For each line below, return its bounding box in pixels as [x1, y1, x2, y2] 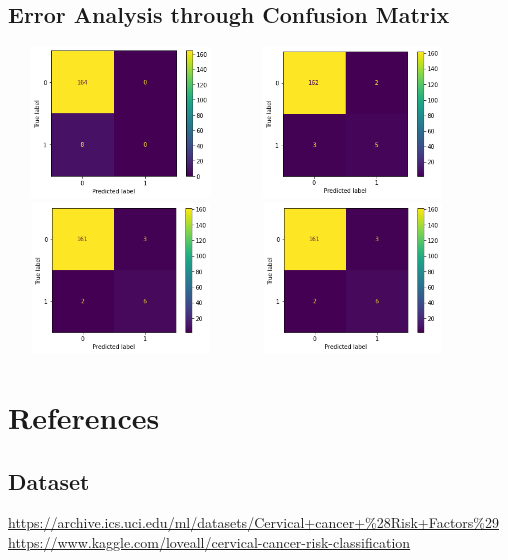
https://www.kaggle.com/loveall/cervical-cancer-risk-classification [8, 531, 411, 552]
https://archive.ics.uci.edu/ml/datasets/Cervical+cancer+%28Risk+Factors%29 [8, 512, 500, 533]
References [8, 396, 160, 437]
